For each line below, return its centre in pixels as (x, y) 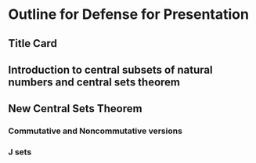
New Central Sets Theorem (75, 109)
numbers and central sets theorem (94, 82)
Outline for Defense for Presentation (128, 14)
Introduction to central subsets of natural (110, 69)
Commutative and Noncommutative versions (95, 131)
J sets (20, 152)
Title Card (32, 43)
